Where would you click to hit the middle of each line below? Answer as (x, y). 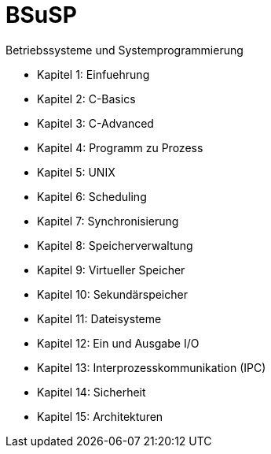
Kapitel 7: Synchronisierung (108, 221)
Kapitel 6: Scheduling (92, 196)
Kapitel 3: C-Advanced (95, 123)
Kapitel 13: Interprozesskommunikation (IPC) (152, 367)
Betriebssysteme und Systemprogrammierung (125, 50)
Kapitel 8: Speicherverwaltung (115, 245)
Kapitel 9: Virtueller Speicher (111, 270)
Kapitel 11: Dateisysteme (99, 318)
